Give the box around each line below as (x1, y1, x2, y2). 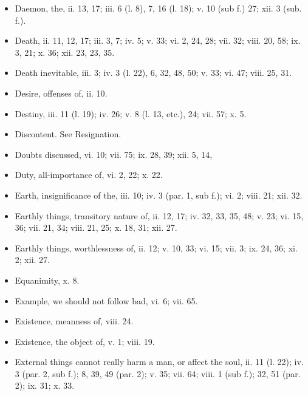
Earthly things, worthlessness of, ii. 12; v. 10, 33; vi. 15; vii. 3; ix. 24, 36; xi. (15, 241, 298, 254)
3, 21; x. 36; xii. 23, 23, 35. (15, 46, 115, 58)
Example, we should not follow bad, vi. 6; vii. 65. (15, 294, 198, 307)
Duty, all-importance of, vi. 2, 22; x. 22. (15, 168, 163, 181)
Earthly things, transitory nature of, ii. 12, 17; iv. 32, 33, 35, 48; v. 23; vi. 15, (15, 209, 304, 222)
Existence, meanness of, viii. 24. (15, 315, 134, 327)
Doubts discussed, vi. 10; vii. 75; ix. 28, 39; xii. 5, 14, (15, 148, 213, 160)
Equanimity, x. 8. (15, 273, 80, 286)
